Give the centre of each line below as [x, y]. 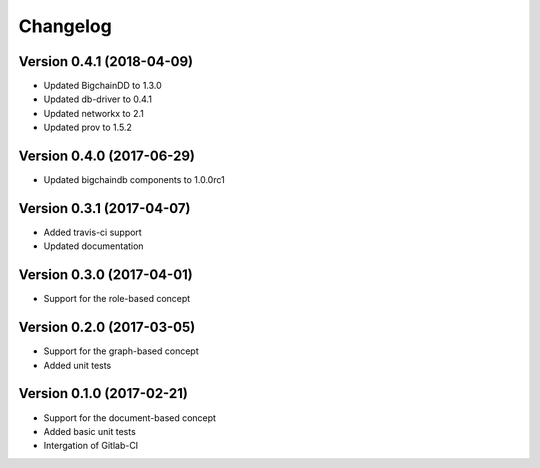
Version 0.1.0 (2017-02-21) [103, 393]
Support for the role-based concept [117, 299]
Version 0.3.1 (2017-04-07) [104, 208]
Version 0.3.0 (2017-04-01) [106, 275]
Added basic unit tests [90, 431]
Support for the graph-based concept [121, 351]
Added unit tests [77, 365]
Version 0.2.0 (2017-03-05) [107, 327]
